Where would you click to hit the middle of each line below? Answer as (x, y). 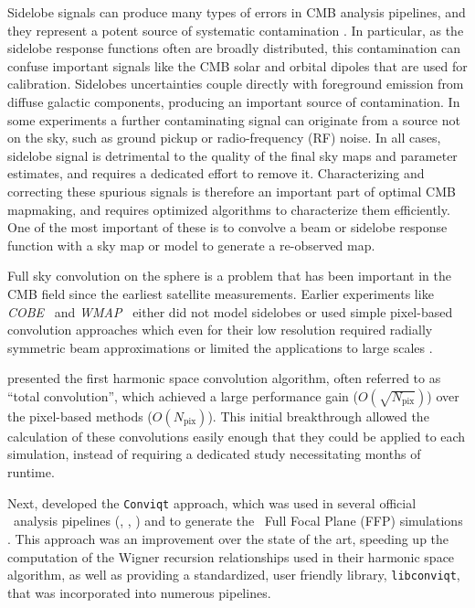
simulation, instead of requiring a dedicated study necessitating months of (214, 454)
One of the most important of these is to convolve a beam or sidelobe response (227, 227)
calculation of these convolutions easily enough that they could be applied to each (237, 436)
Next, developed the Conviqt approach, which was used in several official (212, 502)
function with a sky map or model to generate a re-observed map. (191, 245)
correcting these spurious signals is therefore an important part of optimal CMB (232, 191)
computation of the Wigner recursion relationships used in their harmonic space (231, 556)
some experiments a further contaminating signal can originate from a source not (234, 119)
